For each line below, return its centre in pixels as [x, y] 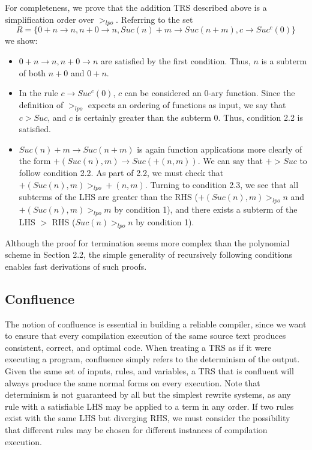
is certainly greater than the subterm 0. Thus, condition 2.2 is [189, 117]
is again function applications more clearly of [220, 149]
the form [35, 161]
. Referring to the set [154, 19]
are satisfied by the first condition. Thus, [176, 60]
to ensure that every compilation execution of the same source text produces [145, 336]
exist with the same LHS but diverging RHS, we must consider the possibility [148, 418]
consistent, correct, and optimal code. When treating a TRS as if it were [138, 347]
